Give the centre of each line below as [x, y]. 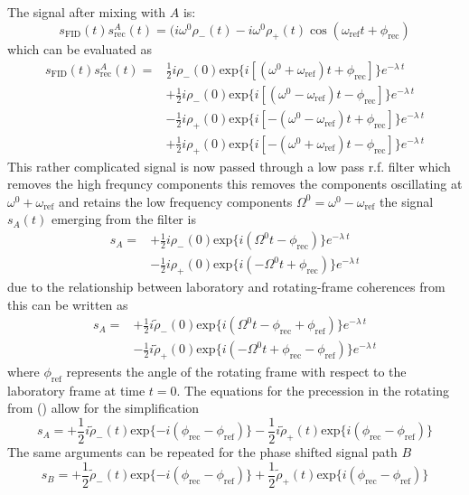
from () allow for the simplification [103, 408]
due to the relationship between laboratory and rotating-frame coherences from [226, 286]
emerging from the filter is [123, 219]
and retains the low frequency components [175, 201]
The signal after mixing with [87, 12]
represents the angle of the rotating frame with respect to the [236, 371]
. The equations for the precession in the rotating [313, 390]
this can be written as [68, 304]
